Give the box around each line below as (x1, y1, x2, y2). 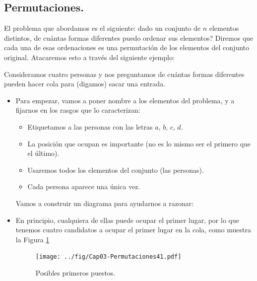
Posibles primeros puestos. (35, 267, 116, 278)
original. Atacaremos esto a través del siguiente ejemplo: (4, 52, 175, 62)
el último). (27, 148, 60, 158)
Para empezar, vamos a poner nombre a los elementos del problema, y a (15, 95, 235, 105)
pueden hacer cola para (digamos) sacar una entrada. (4, 78, 166, 89)
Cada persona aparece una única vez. (27, 181, 140, 192)
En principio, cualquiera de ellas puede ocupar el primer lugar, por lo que (15, 214, 239, 225)
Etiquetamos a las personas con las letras (27, 121, 153, 132)
